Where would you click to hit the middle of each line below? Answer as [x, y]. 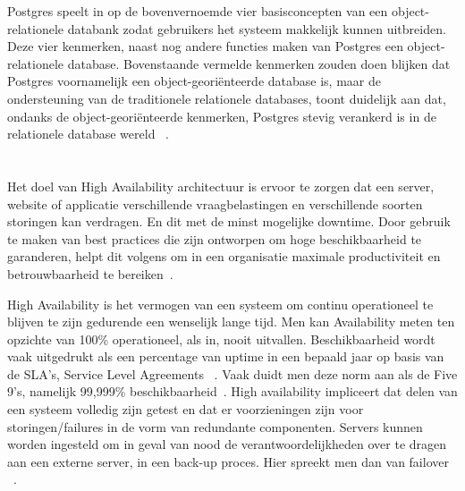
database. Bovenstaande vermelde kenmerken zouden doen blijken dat [259, 63]
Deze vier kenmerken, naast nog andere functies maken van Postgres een [205, 46]
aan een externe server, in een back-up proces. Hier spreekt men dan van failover [228, 461]
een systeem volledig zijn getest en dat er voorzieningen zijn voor [186, 409]
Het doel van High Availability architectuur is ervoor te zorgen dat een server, [221, 186]
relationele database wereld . [88, 134]
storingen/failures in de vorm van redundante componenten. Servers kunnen [215, 426]
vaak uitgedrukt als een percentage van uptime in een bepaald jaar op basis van [226, 356]
